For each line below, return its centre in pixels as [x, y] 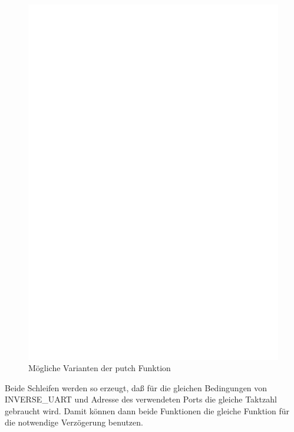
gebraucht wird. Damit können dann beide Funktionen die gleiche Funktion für [147, 410]
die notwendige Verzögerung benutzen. [74, 422]
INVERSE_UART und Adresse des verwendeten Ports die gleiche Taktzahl [141, 399]
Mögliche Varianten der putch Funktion [100, 368]
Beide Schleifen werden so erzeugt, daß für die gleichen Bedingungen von [136, 387]
